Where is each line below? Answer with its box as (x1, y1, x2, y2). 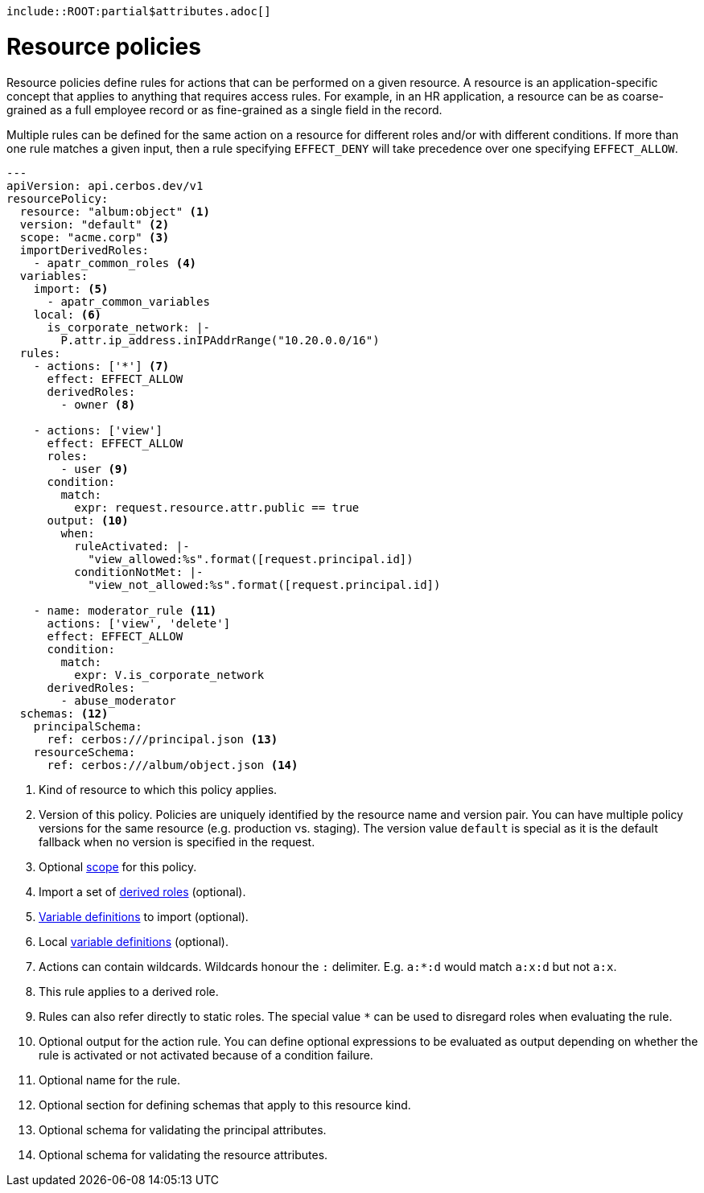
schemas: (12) (19, 706, 109, 720)
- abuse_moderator (60, 693, 176, 707)
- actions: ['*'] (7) (33, 359, 170, 372)
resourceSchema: (33, 745, 136, 759)
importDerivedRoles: (19, 243, 150, 257)
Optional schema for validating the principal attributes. (39, 1122, 327, 1137)
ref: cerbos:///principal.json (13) (47, 732, 278, 746)
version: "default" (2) (19, 217, 170, 231)
